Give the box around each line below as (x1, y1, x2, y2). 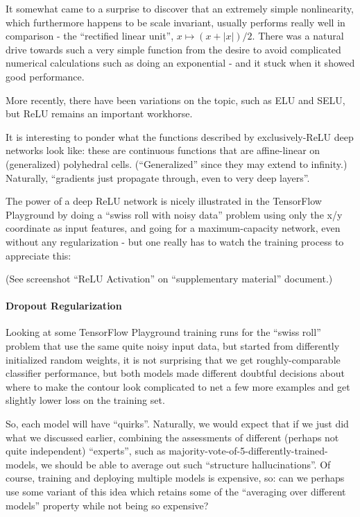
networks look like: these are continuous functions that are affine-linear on (6, 143, 320, 158)
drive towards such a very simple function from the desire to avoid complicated (6, 42, 341, 56)
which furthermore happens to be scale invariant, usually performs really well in (6, 15, 345, 29)
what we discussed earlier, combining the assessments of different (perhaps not (6, 430, 339, 444)
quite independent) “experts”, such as (6, 443, 166, 458)
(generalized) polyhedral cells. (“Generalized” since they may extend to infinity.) (6, 156, 348, 171)
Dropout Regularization (6, 298, 122, 313)
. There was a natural (252, 28, 344, 43)
